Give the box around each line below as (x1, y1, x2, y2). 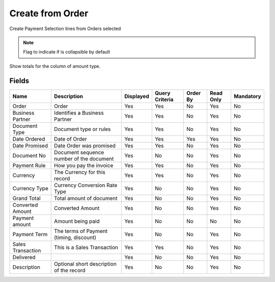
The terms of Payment (54, 227, 108, 235)
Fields (9, 76, 30, 85)
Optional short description (54, 260, 117, 267)
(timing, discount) (54, 234, 97, 241)
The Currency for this (54, 168, 105, 175)
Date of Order (54, 135, 87, 142)
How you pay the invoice (54, 162, 114, 169)
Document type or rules (54, 125, 111, 133)
